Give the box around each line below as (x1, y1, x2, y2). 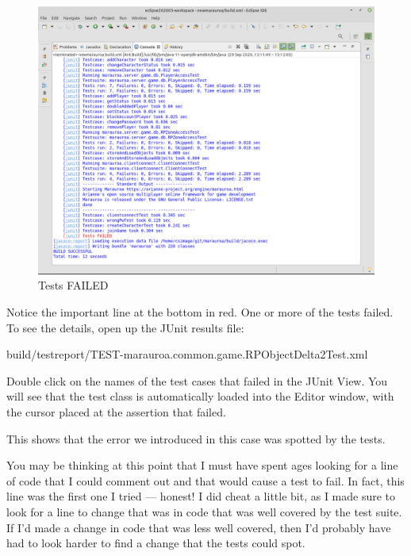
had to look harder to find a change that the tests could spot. (6, 535, 305, 551)
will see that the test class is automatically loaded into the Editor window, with (6, 388, 394, 405)
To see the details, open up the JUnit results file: (6, 319, 244, 336)
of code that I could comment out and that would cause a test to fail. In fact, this (6, 472, 405, 489)
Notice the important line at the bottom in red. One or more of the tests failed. (6, 304, 394, 320)
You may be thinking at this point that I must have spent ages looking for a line (6, 457, 398, 474)
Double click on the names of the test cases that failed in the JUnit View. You (6, 372, 388, 389)
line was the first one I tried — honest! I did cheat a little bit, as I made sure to (6, 488, 396, 504)
